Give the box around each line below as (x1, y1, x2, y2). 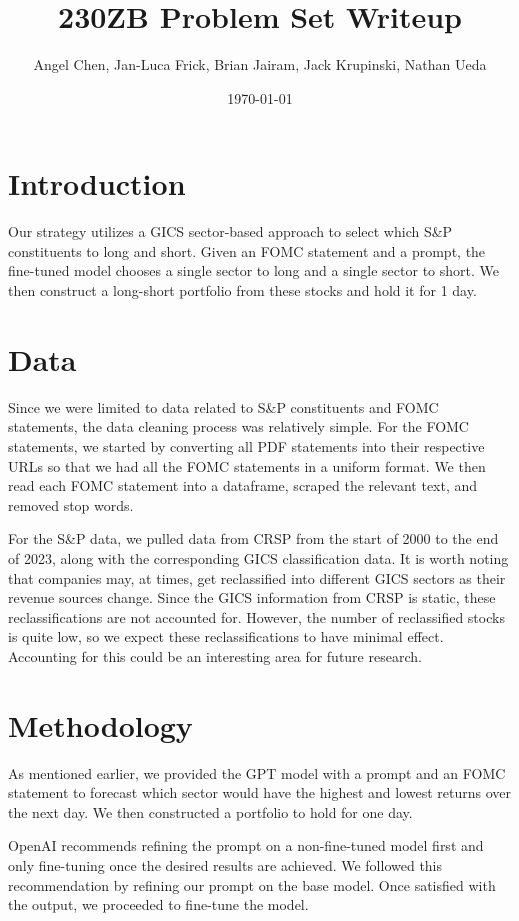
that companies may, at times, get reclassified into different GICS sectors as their (8, 567, 506, 588)
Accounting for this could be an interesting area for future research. (8, 645, 422, 666)
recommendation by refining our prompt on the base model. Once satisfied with (8, 874, 496, 895)
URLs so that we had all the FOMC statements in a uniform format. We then (8, 455, 486, 476)
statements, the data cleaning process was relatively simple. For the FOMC (8, 416, 469, 437)
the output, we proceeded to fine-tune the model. (8, 894, 309, 915)
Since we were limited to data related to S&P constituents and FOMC (8, 396, 439, 417)
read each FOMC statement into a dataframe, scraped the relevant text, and (8, 475, 478, 496)
